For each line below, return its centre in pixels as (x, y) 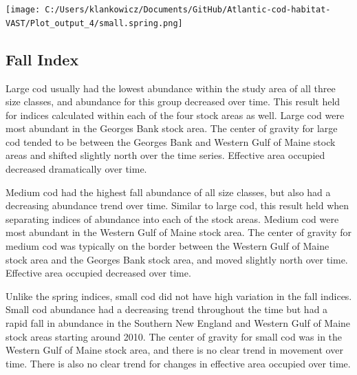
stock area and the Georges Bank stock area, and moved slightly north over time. (177, 259)
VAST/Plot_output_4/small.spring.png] (94, 23)
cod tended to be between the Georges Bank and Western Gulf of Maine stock (171, 141)
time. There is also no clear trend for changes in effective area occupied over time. (178, 363)
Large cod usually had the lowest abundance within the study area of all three (171, 88)
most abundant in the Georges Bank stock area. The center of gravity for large (172, 128)
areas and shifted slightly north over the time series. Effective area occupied (165, 155)
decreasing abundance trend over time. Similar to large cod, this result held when (177, 205)
